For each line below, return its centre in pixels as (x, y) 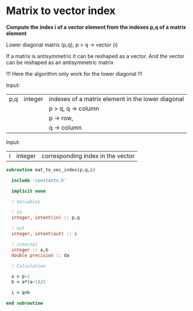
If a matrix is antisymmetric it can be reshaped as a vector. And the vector (95, 56)
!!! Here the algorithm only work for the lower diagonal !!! (74, 73)
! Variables (26, 202)
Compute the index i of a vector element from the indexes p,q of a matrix (96, 27)
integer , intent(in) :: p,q (46, 218)
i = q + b (21, 293)
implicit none (28, 191)
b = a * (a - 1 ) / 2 (28, 282)
